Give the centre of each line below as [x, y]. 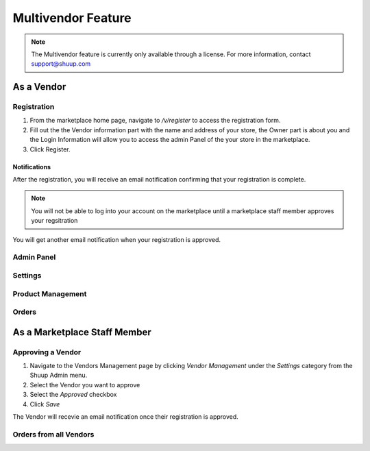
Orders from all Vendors [53, 434]
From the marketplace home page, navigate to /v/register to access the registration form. [155, 121]
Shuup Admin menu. [59, 375]
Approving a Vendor [47, 352]
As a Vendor [39, 87]
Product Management [50, 293]
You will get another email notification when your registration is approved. [117, 239]
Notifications [32, 167]
